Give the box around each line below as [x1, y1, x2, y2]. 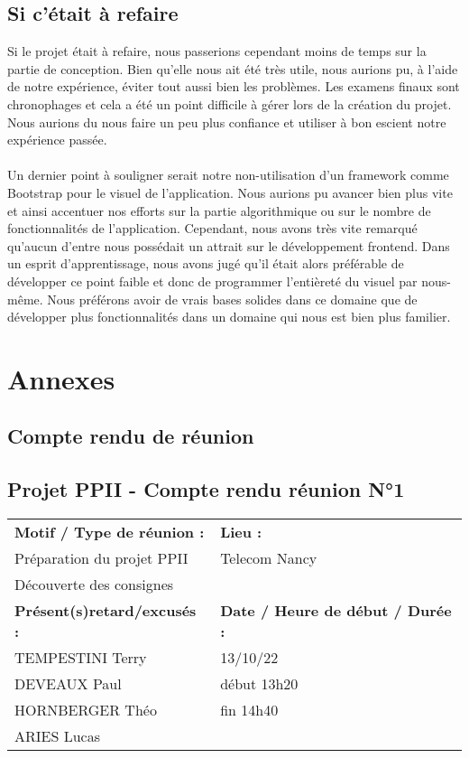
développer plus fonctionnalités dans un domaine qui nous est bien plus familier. [7, 307, 451, 326]
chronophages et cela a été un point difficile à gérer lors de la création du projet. [7, 94, 452, 113]
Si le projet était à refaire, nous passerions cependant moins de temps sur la [7, 42, 427, 61]
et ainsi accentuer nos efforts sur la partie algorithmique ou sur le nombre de [7, 201, 431, 220]
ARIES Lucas [14, 725, 100, 747]
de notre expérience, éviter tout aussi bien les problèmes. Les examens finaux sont [7, 77, 460, 96]
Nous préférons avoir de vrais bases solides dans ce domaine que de [47, 289, 418, 308]
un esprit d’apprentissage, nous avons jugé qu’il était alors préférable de [7, 254, 404, 273]
